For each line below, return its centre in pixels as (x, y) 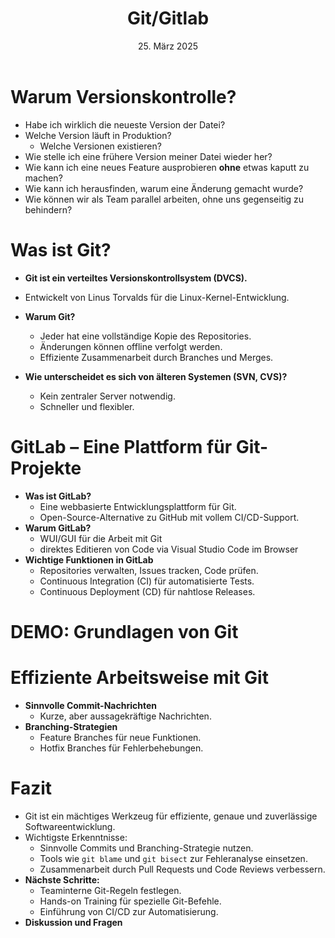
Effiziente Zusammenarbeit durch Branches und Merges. (156, 357)
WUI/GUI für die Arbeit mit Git (101, 538)
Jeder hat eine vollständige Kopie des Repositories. (145, 336)
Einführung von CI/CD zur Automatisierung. (129, 911)
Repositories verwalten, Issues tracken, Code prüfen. (149, 570)
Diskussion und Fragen (73, 922)
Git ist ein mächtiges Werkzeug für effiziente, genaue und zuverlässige (171, 816)
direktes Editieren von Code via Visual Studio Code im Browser (169, 549)
